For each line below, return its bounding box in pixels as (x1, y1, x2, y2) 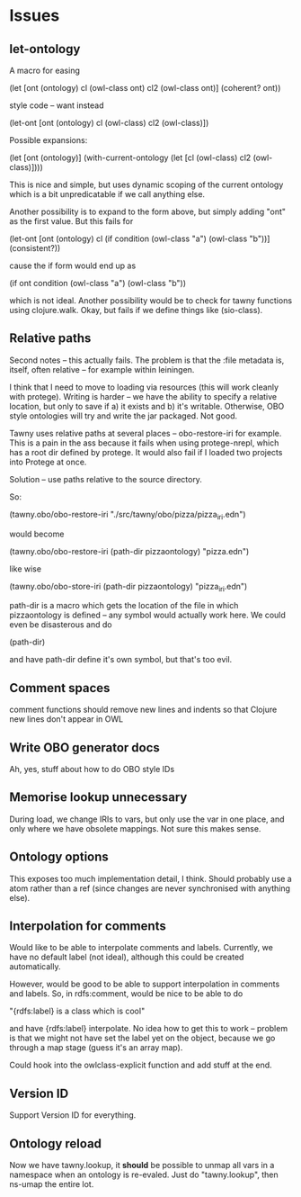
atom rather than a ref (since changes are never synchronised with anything (9, 883, 290, 894)
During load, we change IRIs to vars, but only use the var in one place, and (9, 814, 285, 824)
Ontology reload (9, 1136, 102, 1151)
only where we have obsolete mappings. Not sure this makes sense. (9, 823, 261, 833)
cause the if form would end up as (9, 260, 137, 271)
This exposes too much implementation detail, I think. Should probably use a (9, 873, 292, 884)
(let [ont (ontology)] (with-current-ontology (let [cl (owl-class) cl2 (9, 152, 252, 163)
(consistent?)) (9, 243, 61, 253)
